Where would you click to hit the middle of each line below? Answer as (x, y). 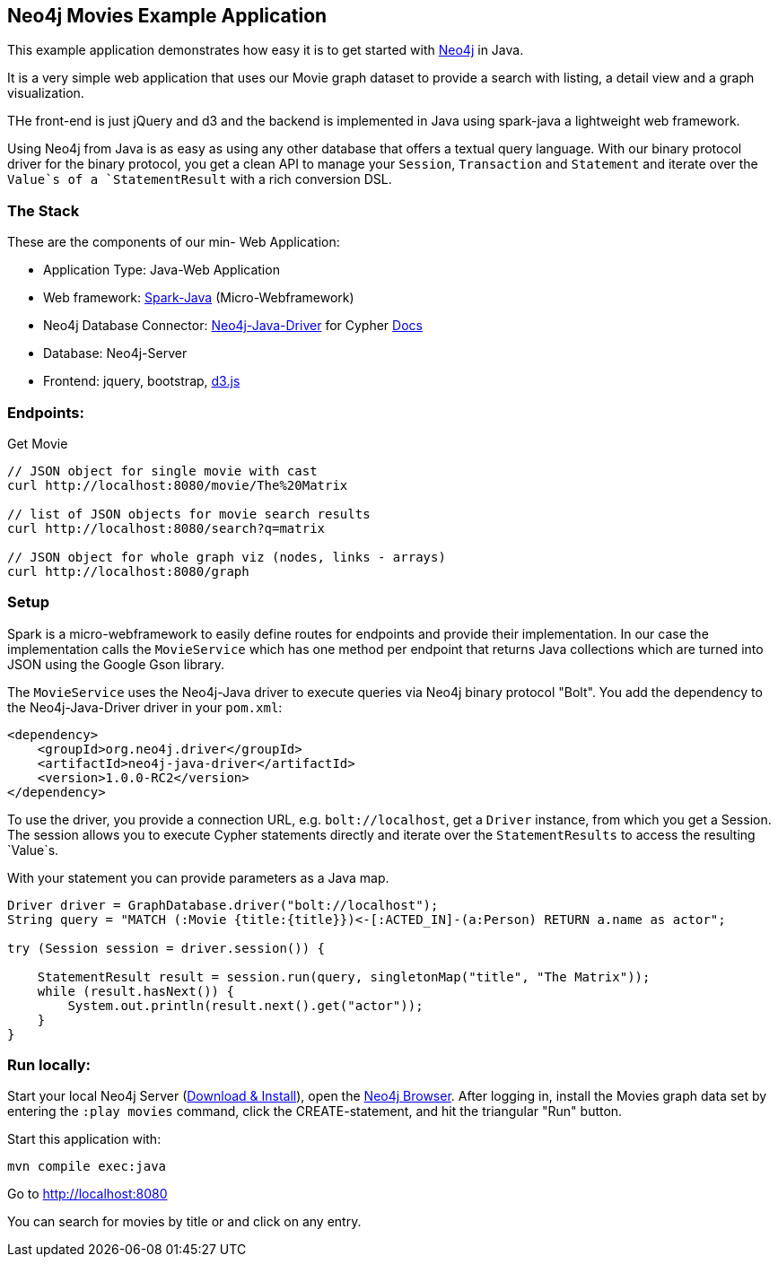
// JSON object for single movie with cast (162, 471)
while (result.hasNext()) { (135, 991)
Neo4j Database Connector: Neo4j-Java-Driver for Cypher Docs (233, 326)
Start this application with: (84, 1139)
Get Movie (38, 443)
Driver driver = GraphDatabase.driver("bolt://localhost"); (223, 905)
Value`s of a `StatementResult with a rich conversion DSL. (200, 179)
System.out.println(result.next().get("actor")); (245, 1005)
